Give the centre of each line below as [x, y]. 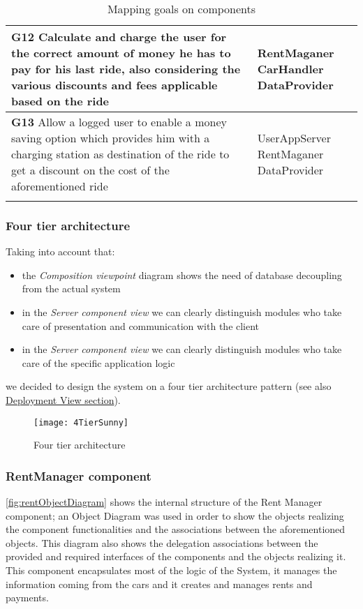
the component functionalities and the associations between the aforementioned [176, 529]
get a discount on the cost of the [90, 170]
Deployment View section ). [63, 399]
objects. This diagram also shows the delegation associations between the [162, 542]
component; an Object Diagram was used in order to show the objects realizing [175, 515]
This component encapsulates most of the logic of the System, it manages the [171, 570]
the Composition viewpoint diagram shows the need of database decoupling [182, 275]
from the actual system [71, 288]
